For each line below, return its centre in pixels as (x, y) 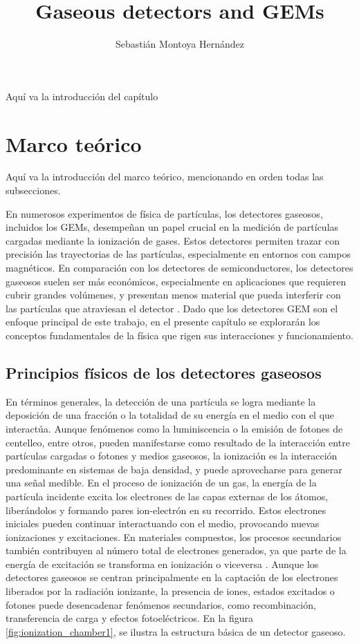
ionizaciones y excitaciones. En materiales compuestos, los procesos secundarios (174, 537)
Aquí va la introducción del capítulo (82, 96)
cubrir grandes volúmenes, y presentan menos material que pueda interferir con (173, 295)
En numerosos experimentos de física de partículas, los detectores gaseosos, (164, 213)
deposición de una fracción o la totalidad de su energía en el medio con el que (170, 415)
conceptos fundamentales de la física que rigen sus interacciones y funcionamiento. (179, 335)
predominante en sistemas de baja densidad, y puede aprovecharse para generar (174, 469)
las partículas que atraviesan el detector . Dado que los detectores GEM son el (172, 308)
